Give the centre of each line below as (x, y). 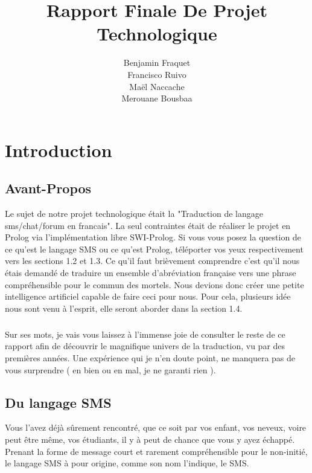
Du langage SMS (58, 402)
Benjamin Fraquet (157, 63)
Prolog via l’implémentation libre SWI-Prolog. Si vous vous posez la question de (153, 237)
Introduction (59, 150)
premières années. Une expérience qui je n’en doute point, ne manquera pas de (150, 357)
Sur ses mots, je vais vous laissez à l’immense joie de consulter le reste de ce (145, 334)
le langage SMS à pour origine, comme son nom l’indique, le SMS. (127, 463)
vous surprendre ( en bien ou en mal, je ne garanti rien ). (110, 369)
